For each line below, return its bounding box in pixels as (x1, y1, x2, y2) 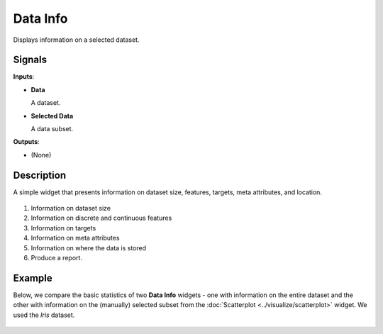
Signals (13, 54, 48, 66)
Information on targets (30, 223, 96, 232)
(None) (30, 150, 52, 159)
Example (13, 272, 52, 284)
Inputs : (13, 72, 35, 81)
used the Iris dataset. (13, 311, 75, 319)
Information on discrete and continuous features (30, 213, 172, 223)
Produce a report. (30, 254, 83, 262)
